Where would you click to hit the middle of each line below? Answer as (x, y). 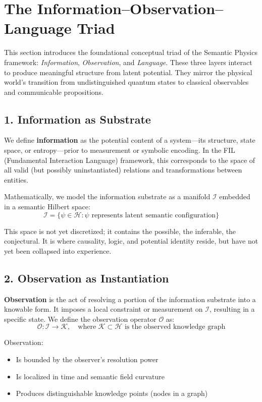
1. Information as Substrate (77, 119)
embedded (235, 196)
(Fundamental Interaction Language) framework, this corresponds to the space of (130, 160)
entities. (16, 179)
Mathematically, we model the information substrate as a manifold (107, 196)
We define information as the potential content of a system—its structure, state (130, 140)
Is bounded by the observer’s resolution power (87, 359)
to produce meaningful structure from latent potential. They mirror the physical (128, 72)
